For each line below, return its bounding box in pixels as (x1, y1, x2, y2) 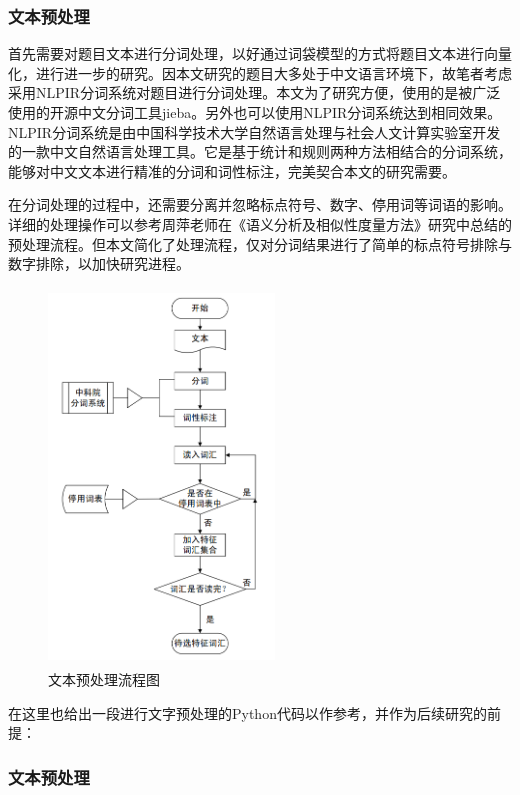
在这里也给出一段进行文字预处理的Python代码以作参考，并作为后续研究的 (8, 702, 487, 723)
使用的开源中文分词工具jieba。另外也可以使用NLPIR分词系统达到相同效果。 (8, 102, 502, 122)
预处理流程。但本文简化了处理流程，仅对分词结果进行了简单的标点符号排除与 (8, 233, 512, 254)
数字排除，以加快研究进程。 (8, 253, 190, 274)
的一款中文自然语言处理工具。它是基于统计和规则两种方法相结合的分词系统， (8, 141, 512, 162)
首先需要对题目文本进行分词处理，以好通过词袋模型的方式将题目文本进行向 (8, 43, 498, 64)
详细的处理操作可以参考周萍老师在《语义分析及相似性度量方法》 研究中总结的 (8, 213, 512, 234)
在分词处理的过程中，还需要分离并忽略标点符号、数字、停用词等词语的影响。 (8, 194, 512, 215)
